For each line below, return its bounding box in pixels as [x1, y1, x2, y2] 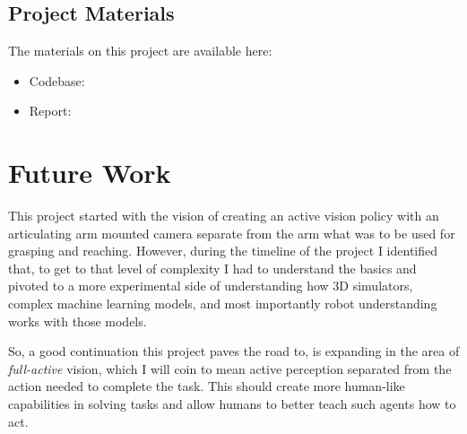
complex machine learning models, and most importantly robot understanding [8, 294, 437, 313]
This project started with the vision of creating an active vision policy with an [8, 206, 439, 225]
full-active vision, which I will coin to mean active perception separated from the [8, 359, 452, 378]
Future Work [8, 154, 171, 191]
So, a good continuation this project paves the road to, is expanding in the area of [8, 342, 460, 360]
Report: [29, 101, 72, 120]
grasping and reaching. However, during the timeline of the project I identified [8, 241, 438, 260]
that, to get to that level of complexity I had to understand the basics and [8, 258, 417, 277]
